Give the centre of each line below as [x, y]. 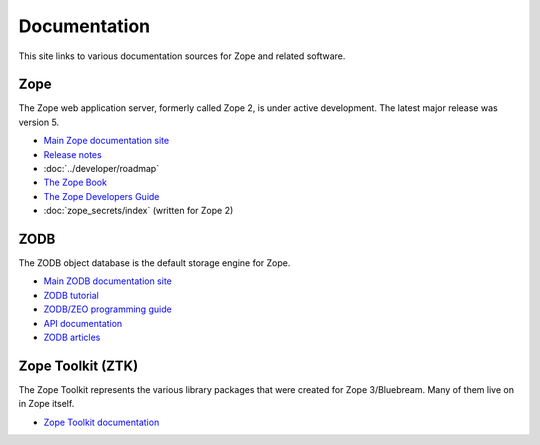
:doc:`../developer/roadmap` [101, 169]
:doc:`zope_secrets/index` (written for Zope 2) [138, 211]
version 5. [39, 122]
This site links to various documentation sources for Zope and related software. [182, 56]
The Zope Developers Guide [101, 196]
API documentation [83, 323]
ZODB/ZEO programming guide [107, 309]
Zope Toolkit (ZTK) [78, 365]
